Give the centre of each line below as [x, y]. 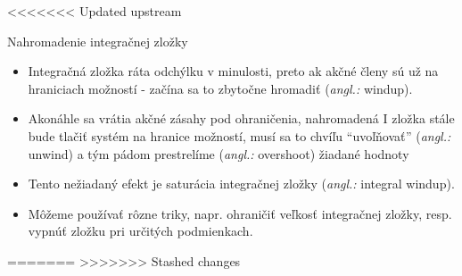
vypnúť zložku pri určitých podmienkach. [140, 231]
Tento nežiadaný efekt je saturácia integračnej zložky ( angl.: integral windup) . [241, 184]
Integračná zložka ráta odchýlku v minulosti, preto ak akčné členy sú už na [233, 71]
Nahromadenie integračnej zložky [98, 41]
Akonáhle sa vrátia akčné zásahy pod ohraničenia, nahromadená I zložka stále [241, 118]
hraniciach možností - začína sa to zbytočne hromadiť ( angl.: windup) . [220, 88]
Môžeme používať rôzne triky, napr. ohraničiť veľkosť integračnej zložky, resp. [240, 213]
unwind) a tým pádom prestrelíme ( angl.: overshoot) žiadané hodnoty [219, 153]
